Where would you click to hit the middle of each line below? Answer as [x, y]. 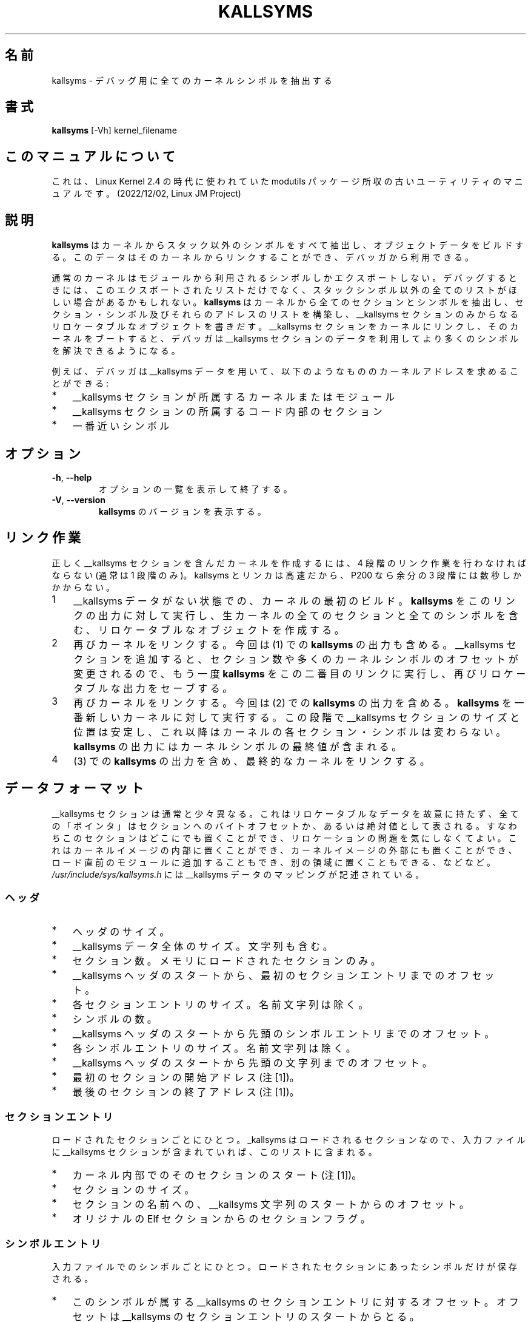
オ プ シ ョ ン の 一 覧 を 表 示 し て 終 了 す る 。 [195, 489]
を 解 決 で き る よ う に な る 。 [116, 351]
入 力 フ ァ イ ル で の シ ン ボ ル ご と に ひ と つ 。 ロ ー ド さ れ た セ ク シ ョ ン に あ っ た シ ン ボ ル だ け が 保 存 [284, 1266]
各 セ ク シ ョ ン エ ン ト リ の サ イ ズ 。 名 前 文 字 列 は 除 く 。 [220, 1005]
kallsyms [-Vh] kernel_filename [114, 131]
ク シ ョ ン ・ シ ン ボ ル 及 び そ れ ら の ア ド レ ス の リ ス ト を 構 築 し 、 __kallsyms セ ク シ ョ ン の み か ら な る [285, 314]
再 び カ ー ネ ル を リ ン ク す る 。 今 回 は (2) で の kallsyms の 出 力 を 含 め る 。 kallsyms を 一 [299, 703]
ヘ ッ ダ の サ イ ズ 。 [121, 932]
